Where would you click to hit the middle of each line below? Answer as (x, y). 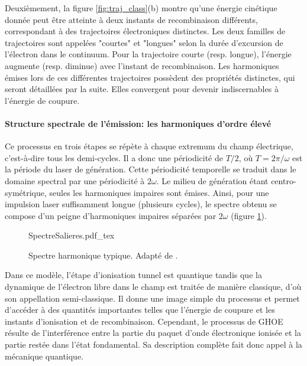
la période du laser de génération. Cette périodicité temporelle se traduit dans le (151, 169)
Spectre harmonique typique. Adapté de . (103, 255)
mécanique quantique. (44, 356)
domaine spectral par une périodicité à (75, 180)
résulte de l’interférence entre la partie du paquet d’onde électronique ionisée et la (153, 333)
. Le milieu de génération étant (212, 180)
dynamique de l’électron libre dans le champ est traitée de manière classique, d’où (153, 287)
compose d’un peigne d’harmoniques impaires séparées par (111, 215)
